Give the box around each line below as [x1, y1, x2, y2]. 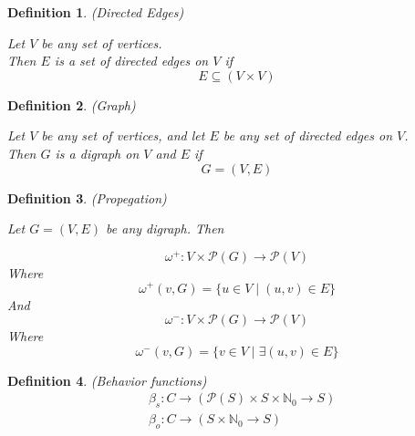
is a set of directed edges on [54, 51, 209, 70]
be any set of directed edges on [223, 126, 393, 145]
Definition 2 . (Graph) [7, 95, 136, 114]
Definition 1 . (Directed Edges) [7, 3, 184, 21]
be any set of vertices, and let [41, 126, 205, 145]
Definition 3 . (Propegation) [7, 188, 167, 207]
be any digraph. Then [106, 219, 224, 238]
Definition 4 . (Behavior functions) [7, 370, 207, 389]
